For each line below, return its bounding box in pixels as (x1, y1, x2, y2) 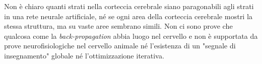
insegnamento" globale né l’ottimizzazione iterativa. (4, 50, 165, 60)
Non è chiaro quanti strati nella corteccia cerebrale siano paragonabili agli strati (4, 1, 254, 11)
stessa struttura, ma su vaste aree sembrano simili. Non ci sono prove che (4, 21, 233, 31)
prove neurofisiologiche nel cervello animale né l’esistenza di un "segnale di (4, 40, 236, 51)
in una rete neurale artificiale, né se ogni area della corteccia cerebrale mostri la (4, 11, 253, 21)
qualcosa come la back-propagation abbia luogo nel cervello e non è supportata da (4, 30, 258, 41)
